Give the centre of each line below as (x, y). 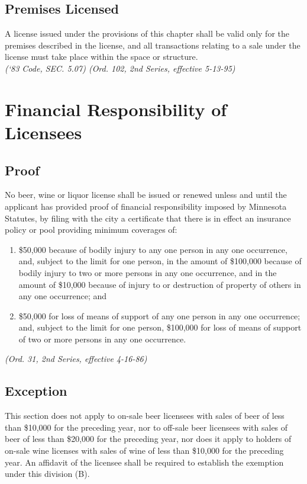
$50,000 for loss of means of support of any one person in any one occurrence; (159, 315)
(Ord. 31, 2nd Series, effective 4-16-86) (76, 359)
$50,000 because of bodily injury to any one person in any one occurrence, (153, 249)
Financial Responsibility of (116, 109)
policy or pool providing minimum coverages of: (91, 230)
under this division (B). (47, 474)
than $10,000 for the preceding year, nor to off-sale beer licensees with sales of (146, 427)
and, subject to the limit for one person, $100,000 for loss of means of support (160, 327)
